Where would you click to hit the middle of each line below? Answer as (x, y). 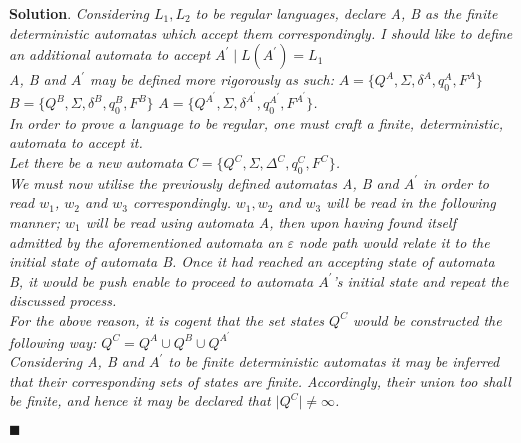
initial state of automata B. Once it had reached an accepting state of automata (252, 261)
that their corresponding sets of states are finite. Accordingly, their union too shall (260, 380)
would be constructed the (427, 319)
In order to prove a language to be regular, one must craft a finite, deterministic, (256, 122)
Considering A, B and (76, 361)
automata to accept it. (76, 142)
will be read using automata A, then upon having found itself (270, 222)
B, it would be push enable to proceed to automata (161, 280)
